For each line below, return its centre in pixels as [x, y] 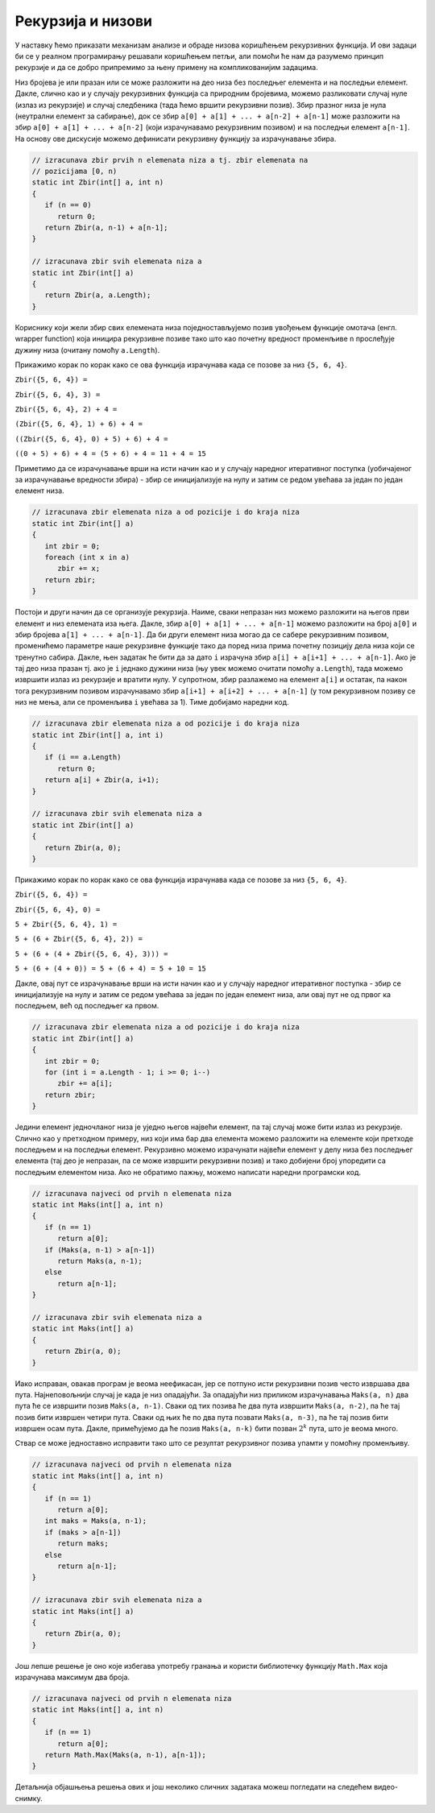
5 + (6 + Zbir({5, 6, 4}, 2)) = [79, 939]
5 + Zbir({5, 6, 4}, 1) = [66, 925]
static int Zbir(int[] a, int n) [98, 182]
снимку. [29, 1798]
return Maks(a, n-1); [100, 1261]
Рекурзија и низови [84, 21]
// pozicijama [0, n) [75, 172]
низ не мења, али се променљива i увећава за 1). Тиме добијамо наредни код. [152, 702]
